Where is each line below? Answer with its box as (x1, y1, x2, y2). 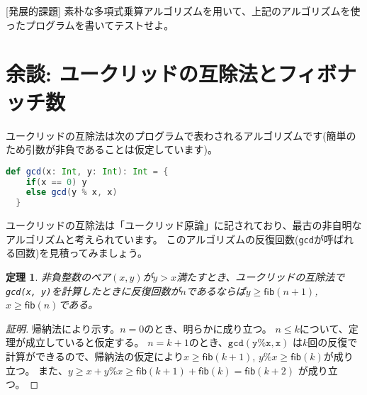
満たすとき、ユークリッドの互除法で (176, 269, 345, 284)
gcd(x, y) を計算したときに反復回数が (6, 283, 181, 298)
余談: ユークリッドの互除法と (6, 59, 278, 88)
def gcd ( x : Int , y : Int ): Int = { (6, 166, 169, 177)
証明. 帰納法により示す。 (6, 321, 120, 335)
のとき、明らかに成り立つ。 (144, 321, 272, 335)
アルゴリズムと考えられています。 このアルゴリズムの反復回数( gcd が (6, 231, 324, 246)
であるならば (186, 283, 246, 298)
